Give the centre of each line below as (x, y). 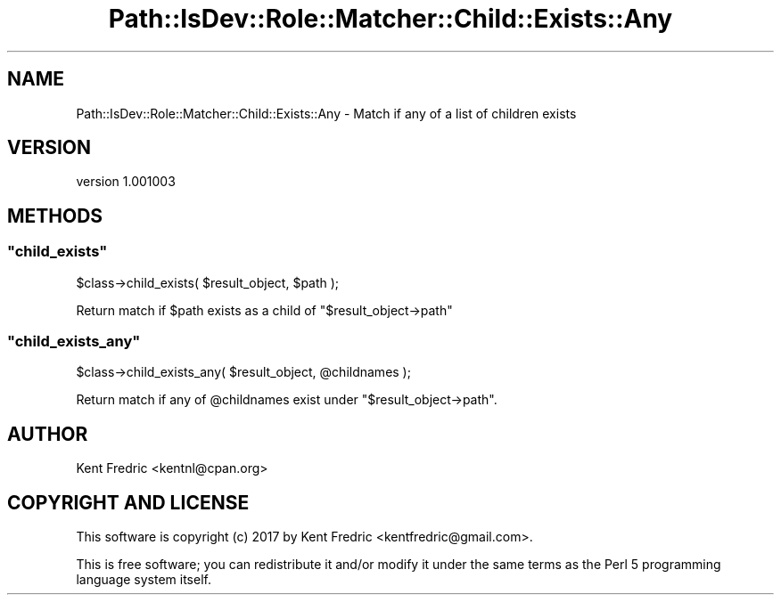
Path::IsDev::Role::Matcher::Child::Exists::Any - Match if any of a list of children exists (326, 113)
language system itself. (144, 580)
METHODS (55, 216)
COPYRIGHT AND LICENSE (128, 502)
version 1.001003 (126, 182)
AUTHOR (48, 434)
